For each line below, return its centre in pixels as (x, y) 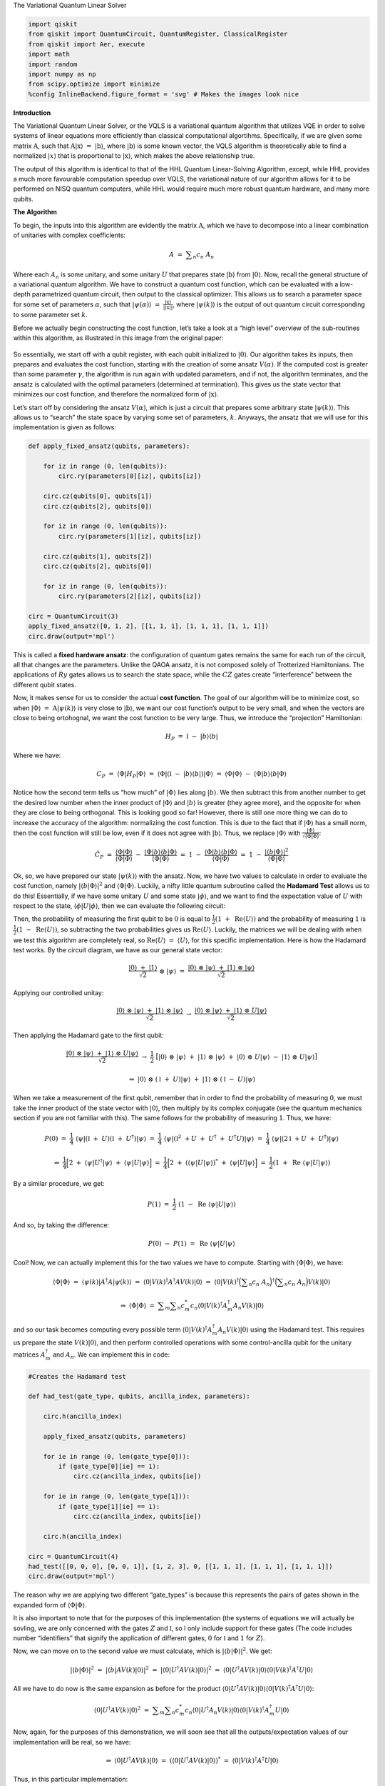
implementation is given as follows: (65, 427)
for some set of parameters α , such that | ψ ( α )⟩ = (87, 304)
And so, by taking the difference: (61, 1224)
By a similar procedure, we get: (59, 1183)
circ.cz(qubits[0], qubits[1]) (98, 496)
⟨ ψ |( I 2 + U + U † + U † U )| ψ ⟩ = (213, 1138)
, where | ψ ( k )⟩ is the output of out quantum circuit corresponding (268, 304)
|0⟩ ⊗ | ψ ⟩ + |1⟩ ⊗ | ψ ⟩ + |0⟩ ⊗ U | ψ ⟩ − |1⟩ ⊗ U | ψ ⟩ (236, 1057)
